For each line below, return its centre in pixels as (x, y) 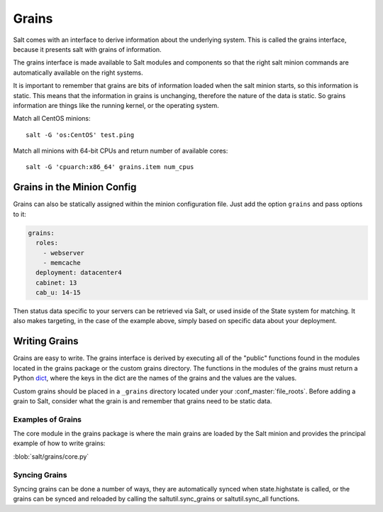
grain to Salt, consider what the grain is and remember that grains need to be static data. (143, 401)
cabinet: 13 (56, 283)
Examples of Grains (47, 419)
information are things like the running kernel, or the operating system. (116, 105)
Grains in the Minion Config (75, 187)
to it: (20, 214)
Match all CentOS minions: (52, 119)
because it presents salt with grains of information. (88, 49)
